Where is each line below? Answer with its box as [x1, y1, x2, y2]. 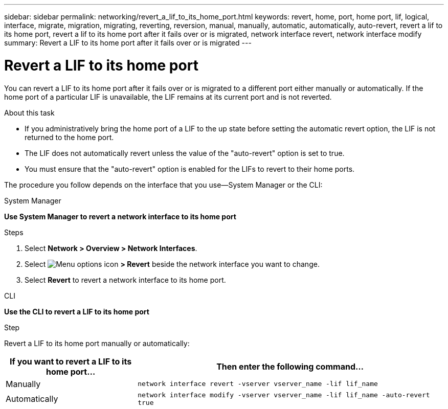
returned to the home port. [25, 132, 114, 142]
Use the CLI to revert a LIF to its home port [4, 307, 149, 316]
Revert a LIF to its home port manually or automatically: [4, 338, 190, 348]
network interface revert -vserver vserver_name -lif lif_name [138, 380, 378, 388]
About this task [4, 108, 55, 117]
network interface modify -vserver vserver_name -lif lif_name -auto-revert [138, 391, 430, 399]
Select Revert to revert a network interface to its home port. [25, 275, 226, 284]
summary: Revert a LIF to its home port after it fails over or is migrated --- [4, 38, 252, 47]
